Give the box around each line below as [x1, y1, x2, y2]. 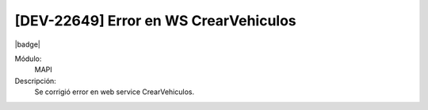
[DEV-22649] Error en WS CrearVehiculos [14, 12, 296, 29]
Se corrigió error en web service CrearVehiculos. [34, 87, 194, 97]
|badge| [14, 40, 41, 49]
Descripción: [14, 76, 57, 85]
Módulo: [14, 54, 42, 63]
